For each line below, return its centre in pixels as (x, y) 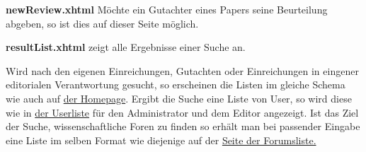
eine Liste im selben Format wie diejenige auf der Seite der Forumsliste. (161, 140)
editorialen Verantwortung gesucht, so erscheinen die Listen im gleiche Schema (176, 84)
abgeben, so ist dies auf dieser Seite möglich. (102, 23)
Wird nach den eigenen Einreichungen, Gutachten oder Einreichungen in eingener (182, 70)
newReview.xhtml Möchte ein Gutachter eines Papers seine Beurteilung (167, 9)
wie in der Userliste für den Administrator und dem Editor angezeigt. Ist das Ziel (182, 112)
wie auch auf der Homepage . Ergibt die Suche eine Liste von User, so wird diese (179, 98)
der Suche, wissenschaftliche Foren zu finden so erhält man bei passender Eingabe (183, 126)
